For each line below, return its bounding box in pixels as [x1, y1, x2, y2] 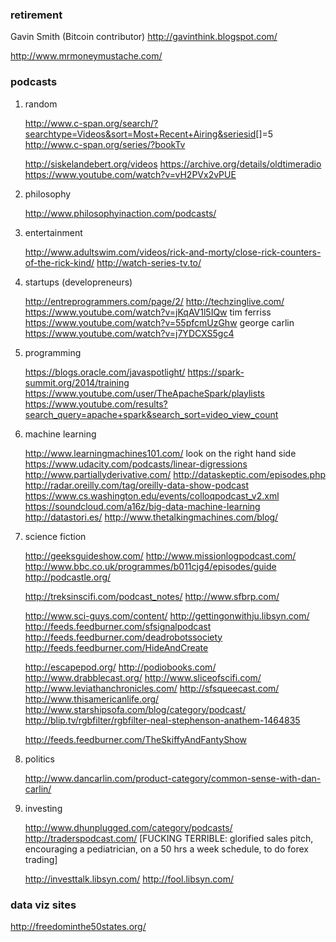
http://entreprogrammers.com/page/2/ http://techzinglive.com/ [24, 295, 285, 307]
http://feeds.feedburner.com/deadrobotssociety [24, 631, 223, 643]
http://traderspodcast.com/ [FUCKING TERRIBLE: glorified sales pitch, [24, 832, 314, 844]
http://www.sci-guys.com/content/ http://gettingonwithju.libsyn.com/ [24, 609, 310, 622]
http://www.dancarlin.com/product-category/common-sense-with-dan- [24, 772, 322, 784]
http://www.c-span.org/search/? [24, 117, 159, 129]
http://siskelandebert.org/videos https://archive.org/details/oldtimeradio [24, 158, 322, 170]
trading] [24, 853, 58, 865]
